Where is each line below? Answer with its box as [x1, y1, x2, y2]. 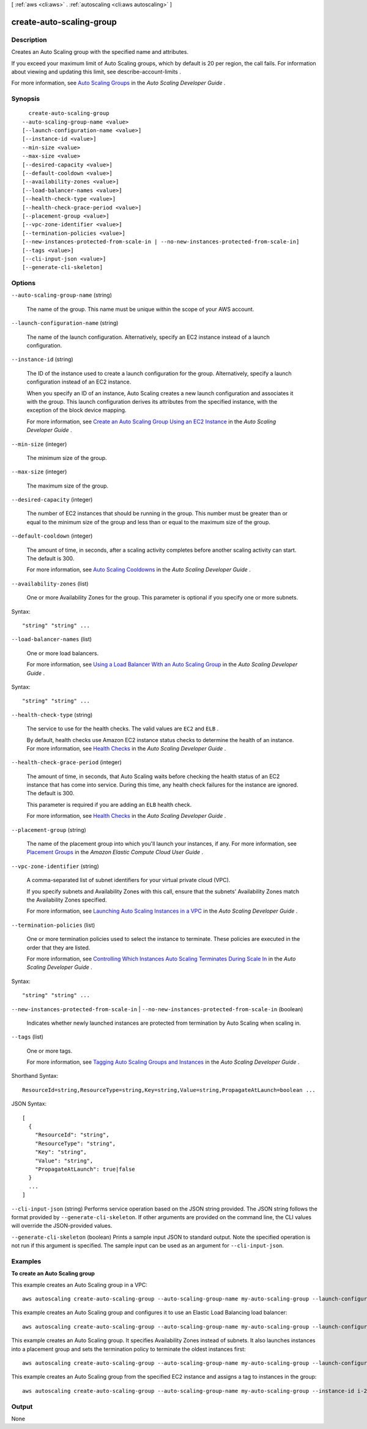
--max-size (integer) [11, 468, 67, 475]
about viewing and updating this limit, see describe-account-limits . [11, 68, 182, 75]
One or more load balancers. [26, 649, 99, 657]
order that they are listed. [26, 944, 91, 951]
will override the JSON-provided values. [11, 1222, 113, 1230]
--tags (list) [11, 1033, 44, 1041]
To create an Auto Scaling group [11, 1270, 95, 1277]
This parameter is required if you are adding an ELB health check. [26, 801, 192, 808]
